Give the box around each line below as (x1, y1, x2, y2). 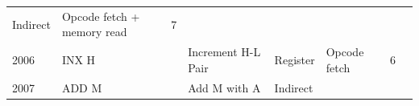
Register (274, 51, 315, 67)
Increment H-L (188, 43, 261, 60)
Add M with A (188, 79, 261, 96)
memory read (61, 23, 127, 40)
